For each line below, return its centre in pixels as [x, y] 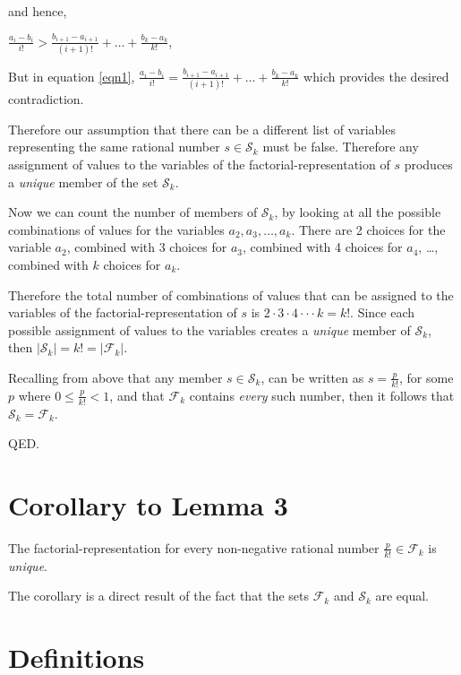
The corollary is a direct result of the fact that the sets [159, 596]
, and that [137, 395]
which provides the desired [376, 76]
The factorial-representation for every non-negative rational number [194, 547]
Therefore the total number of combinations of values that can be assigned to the [231, 294]
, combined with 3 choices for [147, 247]
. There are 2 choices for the [368, 229]
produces [428, 164]
